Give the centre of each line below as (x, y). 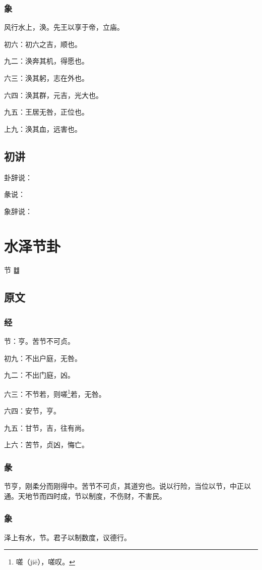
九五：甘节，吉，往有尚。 (46, 427)
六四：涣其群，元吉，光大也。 (53, 95)
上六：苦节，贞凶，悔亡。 (46, 445)
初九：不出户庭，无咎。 (43, 358)
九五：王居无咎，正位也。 (46, 112)
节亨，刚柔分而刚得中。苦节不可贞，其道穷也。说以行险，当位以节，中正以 (127, 486)
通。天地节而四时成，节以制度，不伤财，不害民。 (85, 496)
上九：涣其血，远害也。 (43, 128)
